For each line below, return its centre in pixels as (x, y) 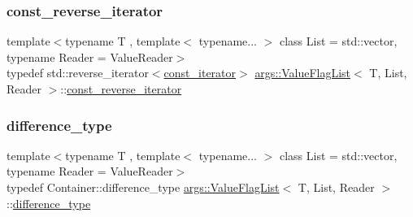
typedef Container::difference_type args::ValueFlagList (143, 187)
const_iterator (200, 73)
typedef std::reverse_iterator (78, 73)
